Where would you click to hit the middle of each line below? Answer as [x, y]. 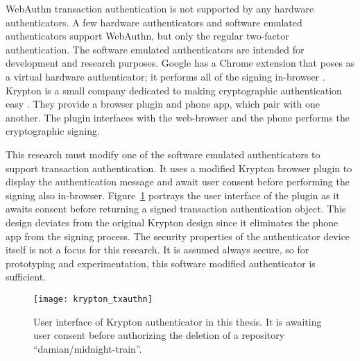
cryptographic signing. [53, 131]
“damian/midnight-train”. [88, 348]
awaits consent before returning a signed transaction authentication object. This [176, 209]
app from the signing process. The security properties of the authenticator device [178, 236]
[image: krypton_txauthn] [93, 299]
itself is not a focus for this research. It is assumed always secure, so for [157, 250]
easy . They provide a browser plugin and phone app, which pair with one [163, 104]
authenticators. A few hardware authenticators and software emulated [154, 22]
